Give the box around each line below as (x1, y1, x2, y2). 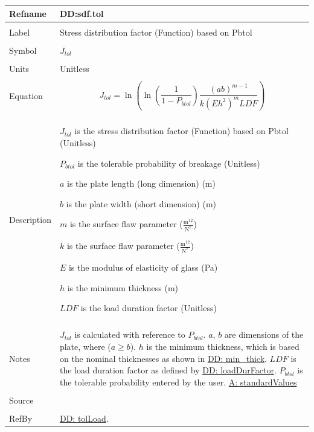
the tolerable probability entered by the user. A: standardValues (59, 375, 297, 388)
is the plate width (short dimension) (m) (66, 197, 217, 210)
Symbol (9, 44, 37, 56)
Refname (9, 7, 46, 19)
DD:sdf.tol (59, 7, 104, 19)
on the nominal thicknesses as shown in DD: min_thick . (59, 352, 267, 364)
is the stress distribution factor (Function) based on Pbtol (74, 124, 289, 137)
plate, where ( (59, 340, 111, 352)
